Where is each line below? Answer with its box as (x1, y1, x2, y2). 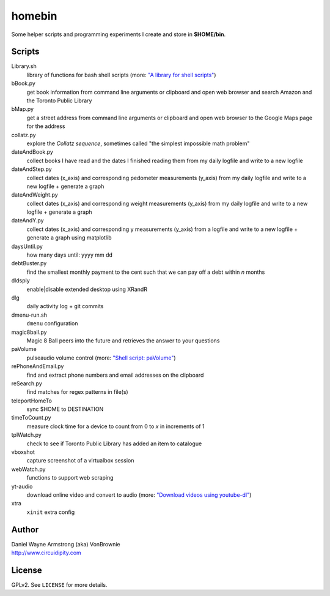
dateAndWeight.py (11, 191, 58, 198)
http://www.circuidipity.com (11, 549, 82, 557)
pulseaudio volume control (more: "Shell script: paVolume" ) (26, 354, 177, 361)
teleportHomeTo (11, 397, 52, 404)
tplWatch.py (11, 431, 42, 439)
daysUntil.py (11, 243, 43, 250)
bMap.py (11, 105, 34, 113)
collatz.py (11, 131, 36, 138)
